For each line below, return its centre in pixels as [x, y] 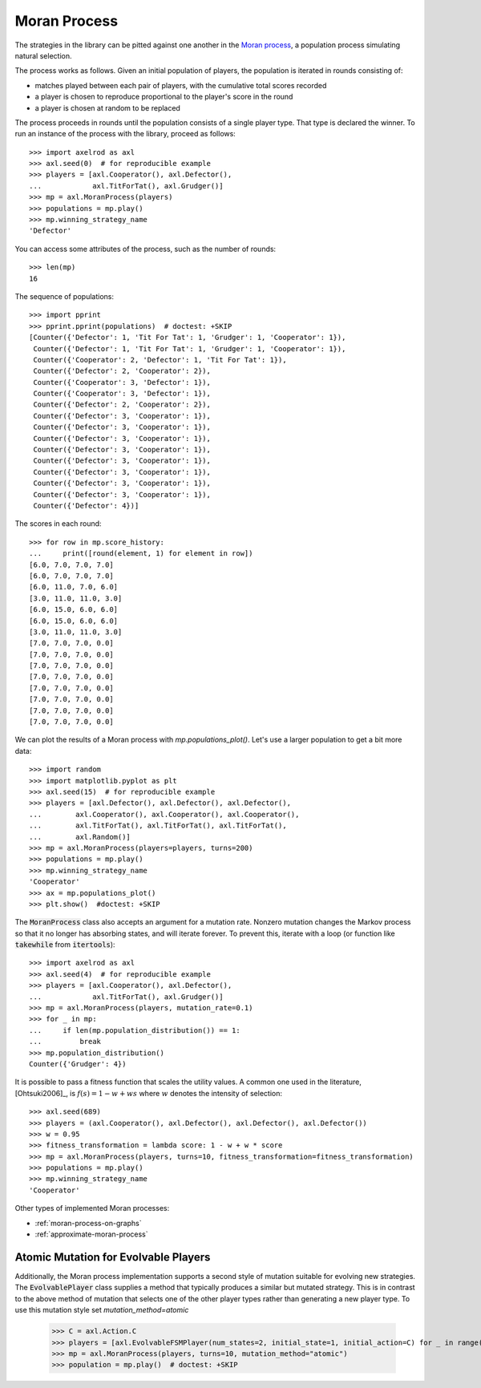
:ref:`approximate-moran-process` [91, 1234]
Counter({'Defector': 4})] [86, 506]
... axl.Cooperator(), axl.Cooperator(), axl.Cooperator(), [164, 814]
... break [65, 1042]
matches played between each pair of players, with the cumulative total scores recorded [181, 85]
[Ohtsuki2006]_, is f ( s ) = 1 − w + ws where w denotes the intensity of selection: [148, 1093]
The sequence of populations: [64, 296]
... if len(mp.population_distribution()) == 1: [135, 1030]
